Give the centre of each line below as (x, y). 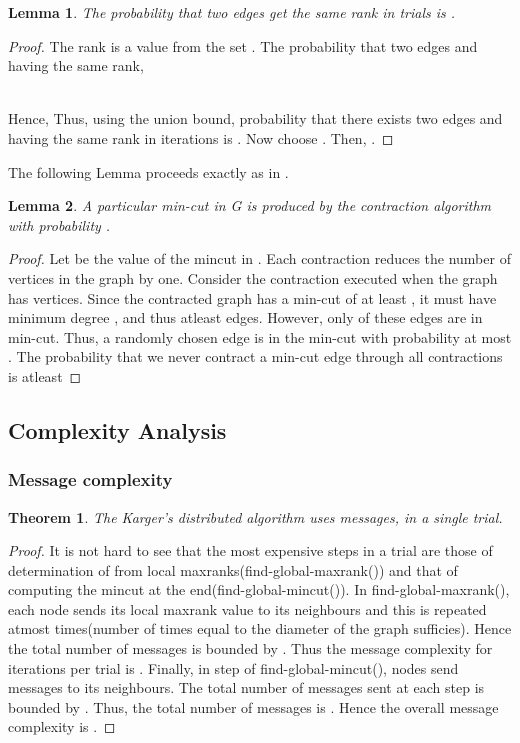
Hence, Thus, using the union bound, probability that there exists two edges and (255, 118)
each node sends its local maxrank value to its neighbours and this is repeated (247, 608)
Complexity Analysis (117, 429)
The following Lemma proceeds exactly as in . (148, 171)
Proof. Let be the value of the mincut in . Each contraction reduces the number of (259, 258)
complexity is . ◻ (62, 726)
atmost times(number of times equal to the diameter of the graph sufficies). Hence (260, 628)
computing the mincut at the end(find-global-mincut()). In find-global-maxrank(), (259, 589)
